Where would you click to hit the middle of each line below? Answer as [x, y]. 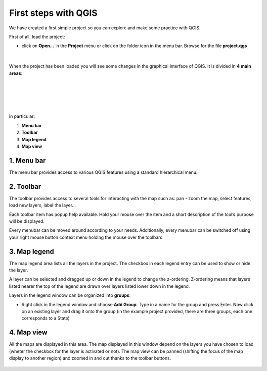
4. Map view [28, 333]
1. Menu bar [27, 160]
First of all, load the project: [37, 37]
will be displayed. [27, 221]
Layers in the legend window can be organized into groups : [70, 295]
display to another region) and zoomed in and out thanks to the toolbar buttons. [90, 358]
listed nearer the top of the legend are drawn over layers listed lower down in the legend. [100, 286]
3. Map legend [32, 251]
